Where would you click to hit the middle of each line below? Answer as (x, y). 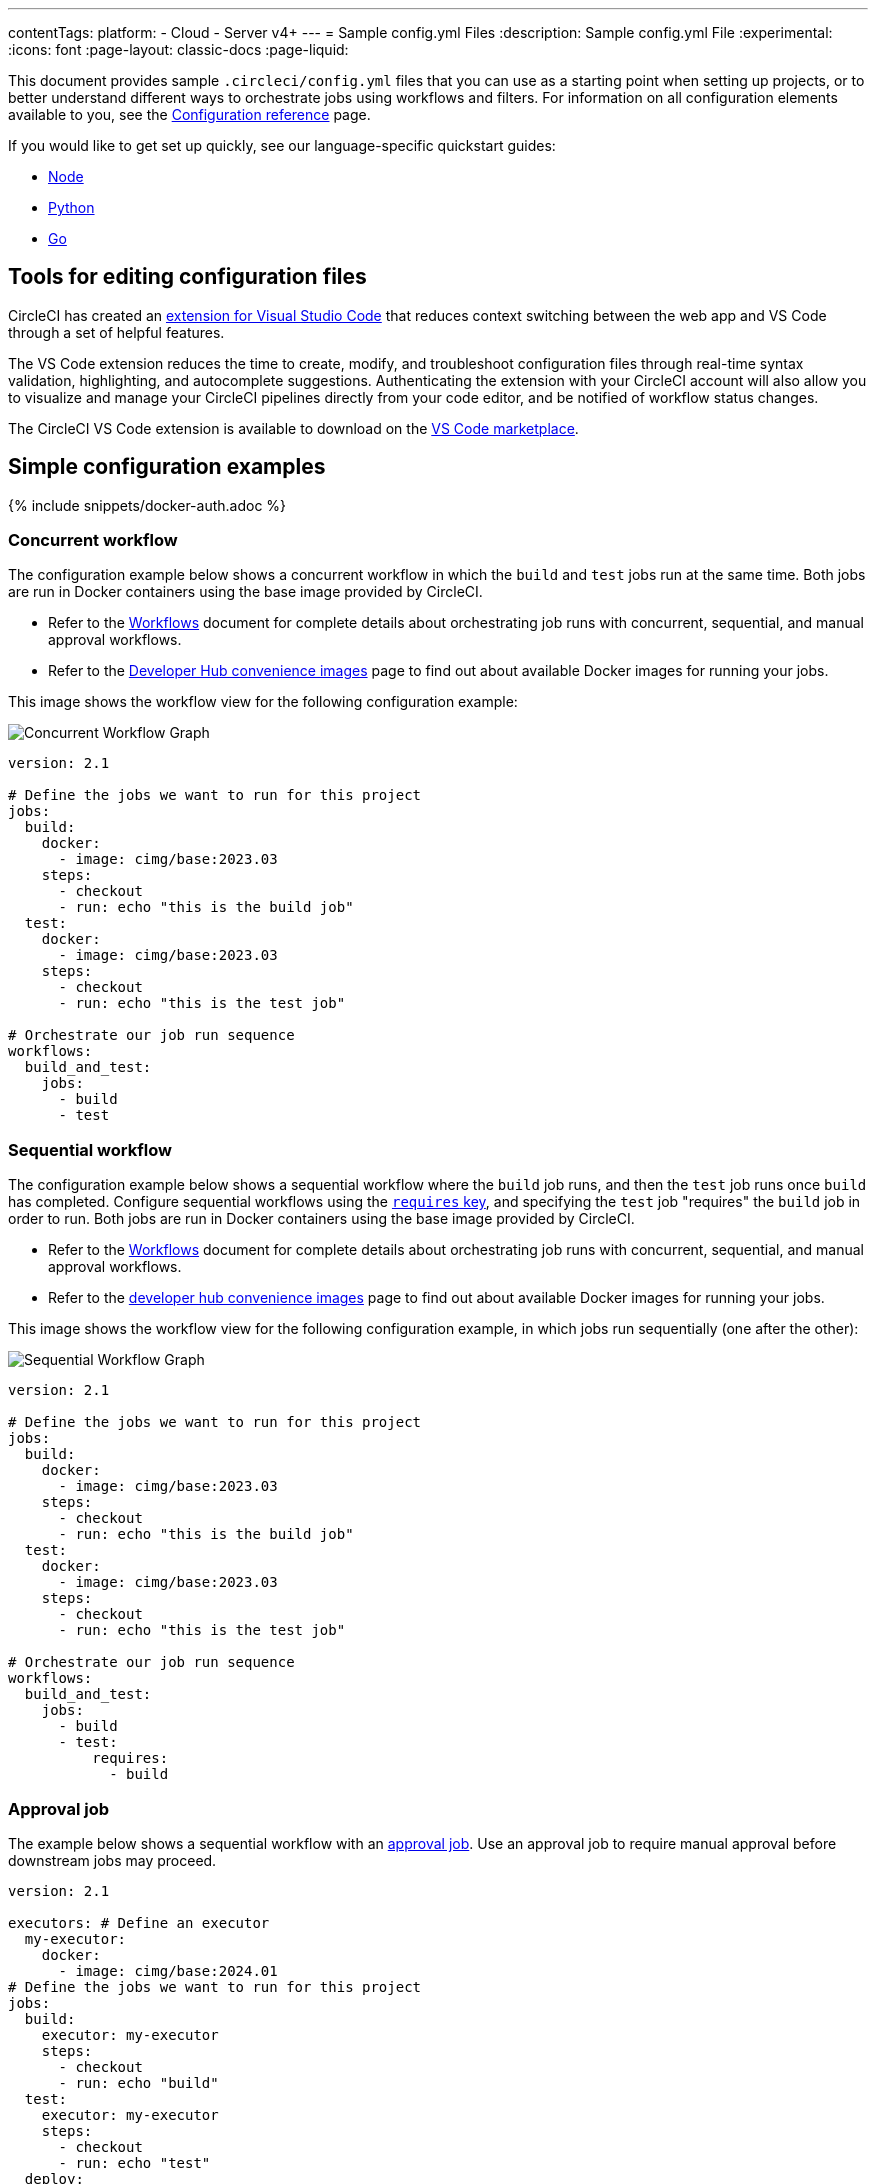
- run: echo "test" (134, 2162)
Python (71, 207)
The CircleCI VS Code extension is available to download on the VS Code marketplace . (293, 428)
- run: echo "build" (138, 2082)
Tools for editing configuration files (187, 277)
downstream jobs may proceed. (112, 1860)
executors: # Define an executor (139, 1922)
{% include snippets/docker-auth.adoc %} (147, 505)
